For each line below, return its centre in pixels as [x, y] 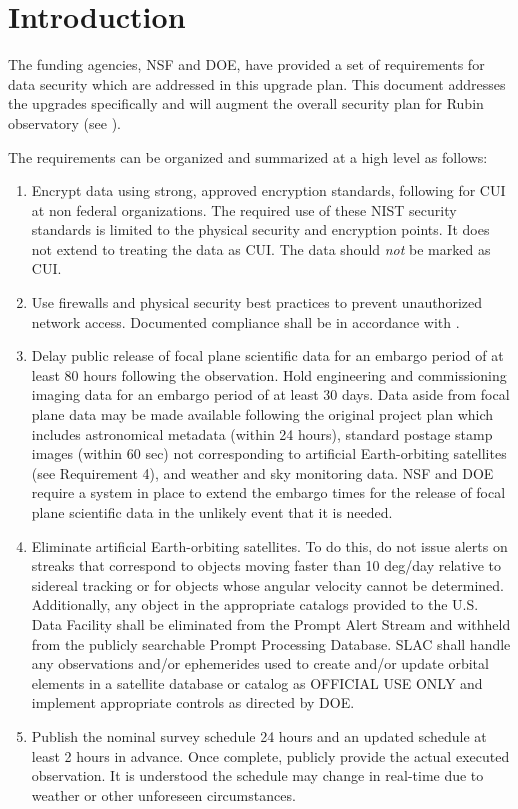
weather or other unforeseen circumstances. [163, 794]
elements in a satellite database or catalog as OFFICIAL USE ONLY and [257, 682]
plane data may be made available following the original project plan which [262, 414]
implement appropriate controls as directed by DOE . [193, 702]
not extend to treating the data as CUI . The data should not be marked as [261, 248]
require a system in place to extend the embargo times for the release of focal [268, 492]
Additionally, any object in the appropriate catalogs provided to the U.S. [255, 604]
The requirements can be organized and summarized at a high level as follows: [248, 156]
